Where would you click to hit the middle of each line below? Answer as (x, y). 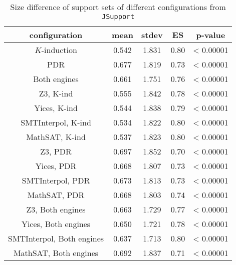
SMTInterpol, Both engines (56, 238)
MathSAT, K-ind (56, 137)
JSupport (118, 16)
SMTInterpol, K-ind (56, 122)
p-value (211, 35)
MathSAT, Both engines (56, 253)
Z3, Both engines (56, 209)
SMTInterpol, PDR (56, 180)
